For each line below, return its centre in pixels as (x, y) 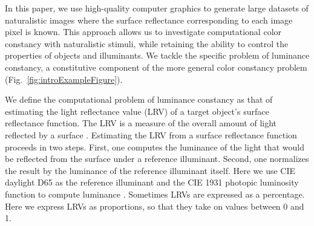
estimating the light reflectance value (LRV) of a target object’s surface (137, 111)
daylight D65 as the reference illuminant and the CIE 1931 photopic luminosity (152, 182)
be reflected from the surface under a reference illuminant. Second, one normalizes (157, 159)
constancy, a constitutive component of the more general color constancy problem (156, 67)
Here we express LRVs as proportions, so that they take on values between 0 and (155, 206)
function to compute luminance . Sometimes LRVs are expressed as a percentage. (155, 194)
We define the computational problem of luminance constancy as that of (139, 99)
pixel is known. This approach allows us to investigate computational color (143, 32)
